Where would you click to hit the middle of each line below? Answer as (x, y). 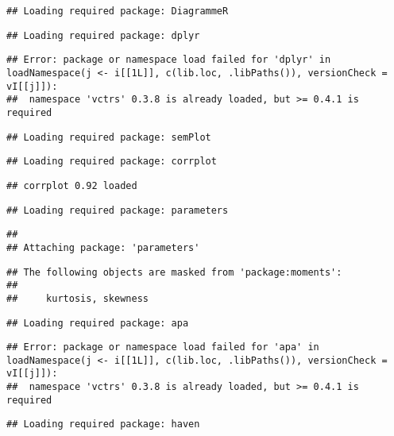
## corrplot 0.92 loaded (72, 185)
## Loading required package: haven (103, 424)
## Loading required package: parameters (118, 210)
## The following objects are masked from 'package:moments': (174, 272)
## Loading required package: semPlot (109, 137)
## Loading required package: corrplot (112, 162)
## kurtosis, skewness (77, 298)
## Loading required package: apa (98, 323)
